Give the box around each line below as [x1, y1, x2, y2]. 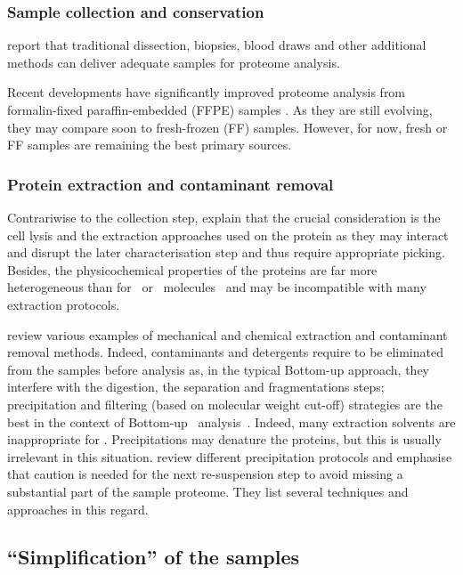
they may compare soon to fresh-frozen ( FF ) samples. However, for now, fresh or [7, 117, 448, 136]
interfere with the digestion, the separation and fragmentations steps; [7, 377, 385, 396]
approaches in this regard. [7, 499, 149, 518]
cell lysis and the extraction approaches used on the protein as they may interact [7, 225, 449, 244]
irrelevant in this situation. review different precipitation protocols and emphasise [7, 447, 452, 466]
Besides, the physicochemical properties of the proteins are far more [7, 260, 378, 279]
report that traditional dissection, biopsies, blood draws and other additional [7, 36, 426, 54]
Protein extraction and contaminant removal [7, 173, 334, 195]
